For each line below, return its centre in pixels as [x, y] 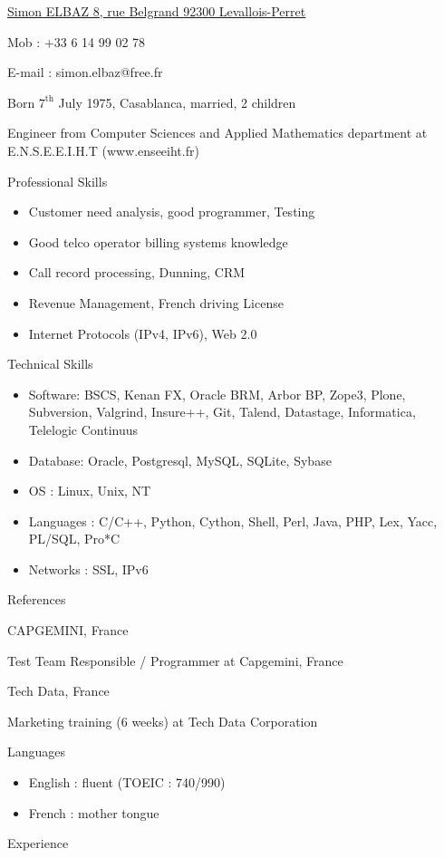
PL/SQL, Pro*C [74, 539]
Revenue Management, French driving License [156, 302]
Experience [38, 843]
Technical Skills [50, 364]
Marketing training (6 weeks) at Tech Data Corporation [163, 721]
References [37, 599]
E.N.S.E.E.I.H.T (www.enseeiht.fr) [103, 150]
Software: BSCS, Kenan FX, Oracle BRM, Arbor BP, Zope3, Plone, [217, 394]
